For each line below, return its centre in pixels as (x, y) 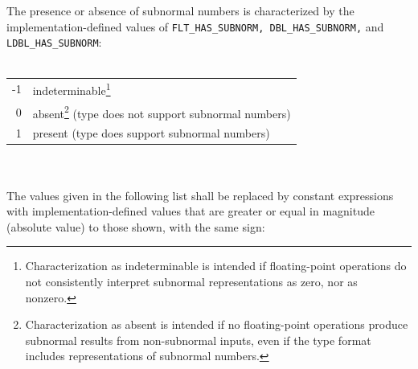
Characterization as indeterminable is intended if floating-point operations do (216, 266)
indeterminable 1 (72, 89)
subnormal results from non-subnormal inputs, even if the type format (198, 340)
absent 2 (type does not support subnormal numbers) (162, 112)
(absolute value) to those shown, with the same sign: (136, 226)
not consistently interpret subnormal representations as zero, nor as (191, 281)
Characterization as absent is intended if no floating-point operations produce (217, 324)
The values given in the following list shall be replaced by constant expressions (200, 195)
